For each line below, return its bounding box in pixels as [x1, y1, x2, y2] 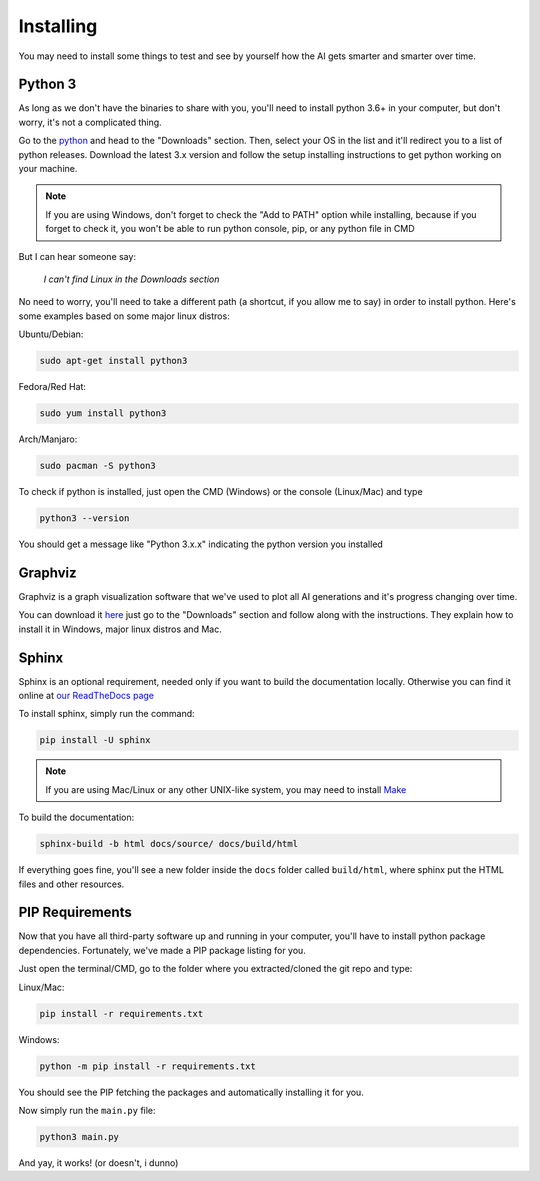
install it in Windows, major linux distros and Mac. [18, 623, 222, 635]
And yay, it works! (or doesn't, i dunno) [18, 1156, 179, 1169]
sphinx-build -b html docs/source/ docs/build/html [39, 838, 299, 850]
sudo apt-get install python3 [39, 355, 188, 367]
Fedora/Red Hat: [18, 381, 87, 393]
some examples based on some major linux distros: [18, 310, 230, 322]
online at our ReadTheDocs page [18, 690, 155, 701]
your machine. [18, 163, 78, 175]
